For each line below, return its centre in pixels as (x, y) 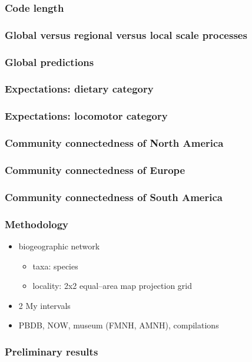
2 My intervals (44, 305)
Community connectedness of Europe (95, 170)
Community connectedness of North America (114, 143)
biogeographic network (59, 246)
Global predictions (49, 62)
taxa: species (55, 266)
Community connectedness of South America (114, 197)
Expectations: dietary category (79, 89)
